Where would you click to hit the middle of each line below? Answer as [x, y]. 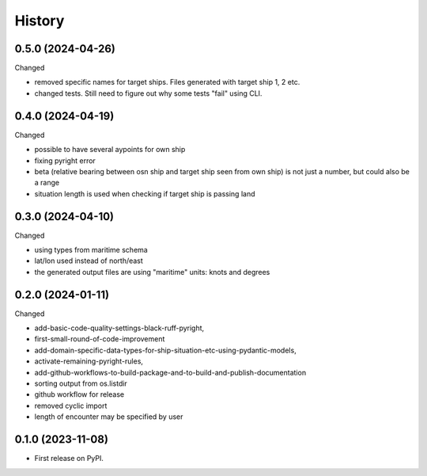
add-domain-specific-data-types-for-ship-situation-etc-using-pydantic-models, [165, 350]
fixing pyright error [65, 160]
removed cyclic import [71, 406]
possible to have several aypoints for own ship [110, 150]
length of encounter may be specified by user [109, 417]
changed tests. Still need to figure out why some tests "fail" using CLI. [148, 93]
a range [47, 183]
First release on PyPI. [69, 459]
